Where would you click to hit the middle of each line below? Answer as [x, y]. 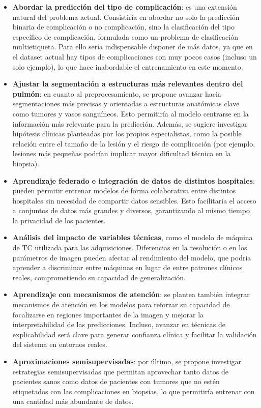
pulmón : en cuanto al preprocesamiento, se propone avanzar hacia [117, 93]
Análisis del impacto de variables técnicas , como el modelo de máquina [133, 237]
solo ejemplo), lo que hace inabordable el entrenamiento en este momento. [128, 66]
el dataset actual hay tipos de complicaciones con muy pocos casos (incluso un [135, 56]
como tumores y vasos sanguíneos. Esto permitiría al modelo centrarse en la [130, 113]
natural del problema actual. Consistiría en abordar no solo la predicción [126, 17]
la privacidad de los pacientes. [59, 220]
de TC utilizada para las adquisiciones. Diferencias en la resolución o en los [130, 247]
